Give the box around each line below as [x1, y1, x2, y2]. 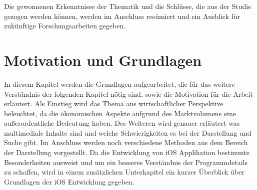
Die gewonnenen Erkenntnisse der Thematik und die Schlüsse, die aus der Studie [4, 1, 251, 11]
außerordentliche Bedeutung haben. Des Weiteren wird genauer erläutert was [4, 118, 240, 128]
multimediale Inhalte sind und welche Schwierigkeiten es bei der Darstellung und [4, 127, 251, 138]
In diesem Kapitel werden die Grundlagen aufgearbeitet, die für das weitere [4, 78, 235, 89]
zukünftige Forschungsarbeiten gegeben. [4, 20, 126, 31]
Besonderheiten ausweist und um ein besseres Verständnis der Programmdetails [4, 157, 248, 167]
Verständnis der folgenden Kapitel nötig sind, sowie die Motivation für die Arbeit [4, 88, 253, 99]
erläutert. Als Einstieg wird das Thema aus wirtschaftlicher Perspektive [4, 98, 223, 109]
